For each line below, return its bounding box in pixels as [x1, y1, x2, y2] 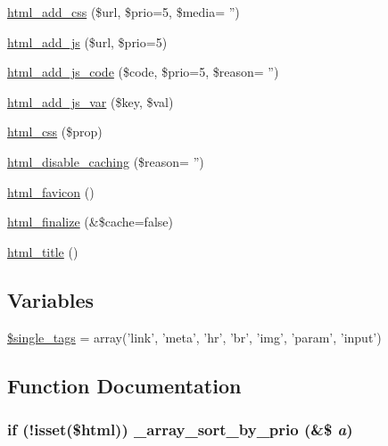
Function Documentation [7, 371, 242, 399]
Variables [7, 285, 95, 313]
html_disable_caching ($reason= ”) [7, 152, 204, 170]
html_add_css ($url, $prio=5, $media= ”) [7, 3, 240, 21]
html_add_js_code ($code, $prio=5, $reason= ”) [7, 62, 279, 81]
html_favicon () [7, 182, 95, 201]
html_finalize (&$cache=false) [7, 212, 173, 231]
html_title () [7, 242, 78, 260]
